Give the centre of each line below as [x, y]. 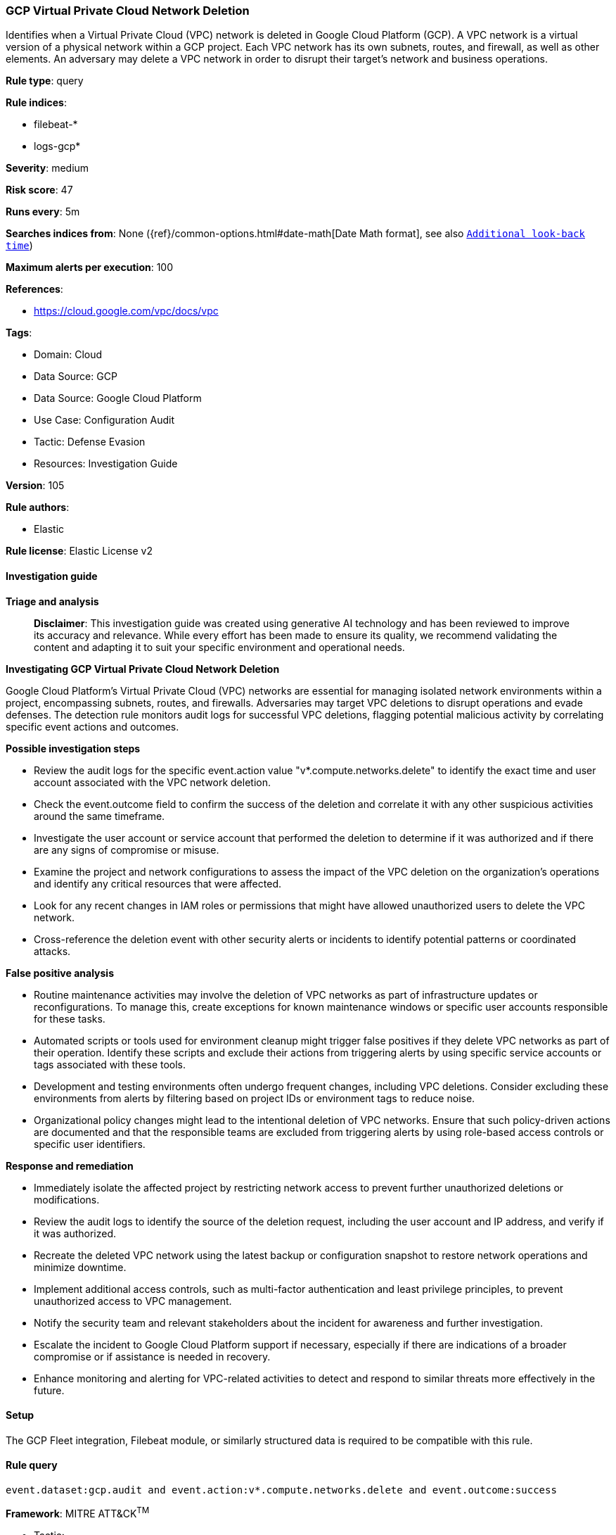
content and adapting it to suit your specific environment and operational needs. [219, 647]
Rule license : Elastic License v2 [79, 551]
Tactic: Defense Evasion [90, 442]
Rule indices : [36, 103]
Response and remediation [70, 1166]
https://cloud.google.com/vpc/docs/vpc [126, 311]
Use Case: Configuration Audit [104, 420]
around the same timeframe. [100, 816]
